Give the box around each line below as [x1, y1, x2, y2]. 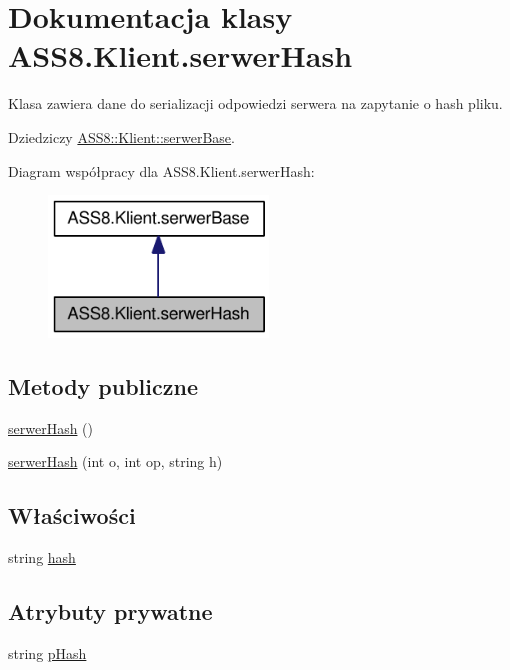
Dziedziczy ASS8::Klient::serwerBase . [8, 126, 235, 147]
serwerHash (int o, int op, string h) [8, 451, 223, 472]
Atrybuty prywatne [8, 596, 213, 627]
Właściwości [8, 500, 136, 531]
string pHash [8, 643, 87, 663]
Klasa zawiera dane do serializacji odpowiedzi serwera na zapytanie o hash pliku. [8, 93, 503, 114]
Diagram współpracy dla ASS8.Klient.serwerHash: [8, 160, 315, 181]
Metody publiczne [8, 371, 198, 401]
